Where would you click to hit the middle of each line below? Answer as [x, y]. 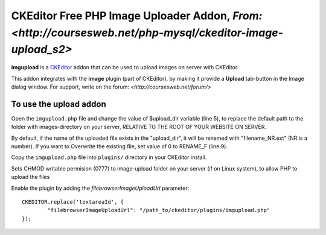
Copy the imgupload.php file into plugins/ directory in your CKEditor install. [109, 157]
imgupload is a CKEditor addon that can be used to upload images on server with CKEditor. [125, 67]
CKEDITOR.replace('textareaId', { [73, 202]
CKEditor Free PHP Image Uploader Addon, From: [137, 16]
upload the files [30, 177]
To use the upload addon [59, 104]
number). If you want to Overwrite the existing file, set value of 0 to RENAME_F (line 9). [119, 146]
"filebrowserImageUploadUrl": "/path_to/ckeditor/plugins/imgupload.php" [159, 210]
